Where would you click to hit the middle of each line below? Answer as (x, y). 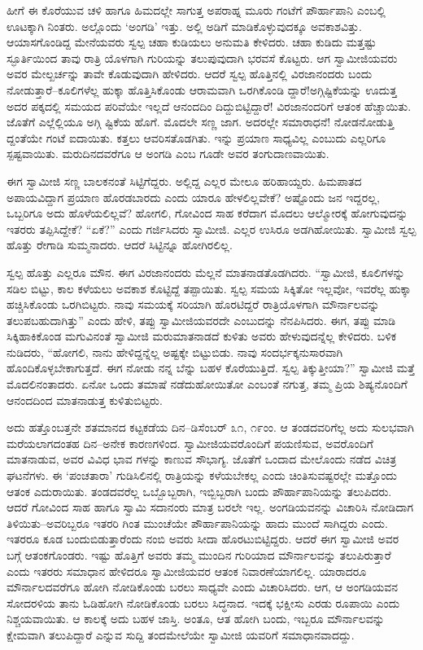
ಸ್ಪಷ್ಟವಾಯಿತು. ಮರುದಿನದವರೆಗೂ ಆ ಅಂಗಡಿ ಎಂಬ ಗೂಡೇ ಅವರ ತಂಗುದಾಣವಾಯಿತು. (168, 154)
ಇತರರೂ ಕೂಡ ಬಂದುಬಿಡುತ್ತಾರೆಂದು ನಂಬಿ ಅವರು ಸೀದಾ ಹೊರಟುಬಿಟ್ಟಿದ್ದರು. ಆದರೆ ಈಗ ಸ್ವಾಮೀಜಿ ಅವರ (203, 539)
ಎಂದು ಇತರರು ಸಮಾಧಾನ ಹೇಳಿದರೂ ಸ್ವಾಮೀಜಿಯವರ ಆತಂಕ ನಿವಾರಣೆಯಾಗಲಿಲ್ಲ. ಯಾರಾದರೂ (187, 571)
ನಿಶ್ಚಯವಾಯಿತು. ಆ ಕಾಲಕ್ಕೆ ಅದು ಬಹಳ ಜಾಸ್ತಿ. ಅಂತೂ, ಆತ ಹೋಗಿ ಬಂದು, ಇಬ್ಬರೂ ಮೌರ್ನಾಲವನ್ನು (196, 619)
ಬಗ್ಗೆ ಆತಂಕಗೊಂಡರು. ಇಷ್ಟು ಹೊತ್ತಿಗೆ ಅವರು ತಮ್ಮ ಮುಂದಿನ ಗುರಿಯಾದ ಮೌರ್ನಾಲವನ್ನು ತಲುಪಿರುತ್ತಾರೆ (199, 555)
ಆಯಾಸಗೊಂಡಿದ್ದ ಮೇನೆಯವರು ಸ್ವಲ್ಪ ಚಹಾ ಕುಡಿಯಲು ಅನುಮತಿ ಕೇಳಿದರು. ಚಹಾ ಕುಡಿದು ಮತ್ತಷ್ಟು (192, 42)
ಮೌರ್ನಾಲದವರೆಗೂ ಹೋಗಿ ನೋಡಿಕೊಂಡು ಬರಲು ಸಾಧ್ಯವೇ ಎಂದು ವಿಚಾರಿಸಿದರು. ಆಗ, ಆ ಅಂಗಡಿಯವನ (203, 587)
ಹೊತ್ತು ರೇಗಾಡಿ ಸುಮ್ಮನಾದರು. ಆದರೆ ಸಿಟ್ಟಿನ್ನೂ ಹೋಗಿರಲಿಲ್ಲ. (120, 245)
